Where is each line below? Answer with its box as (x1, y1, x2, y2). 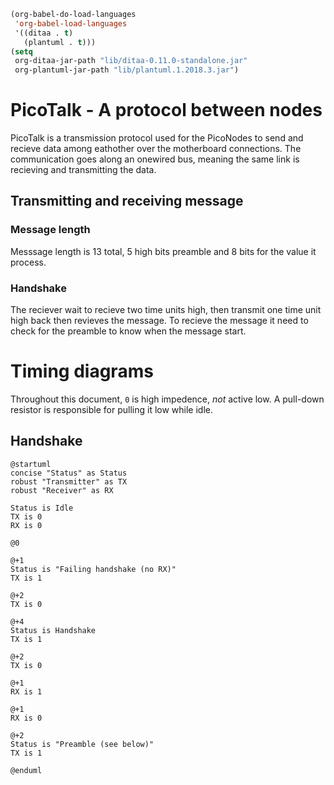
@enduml (10, 765, 43, 775)
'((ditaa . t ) (14, 28, 74, 38)
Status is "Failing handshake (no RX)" (10, 564, 177, 574)
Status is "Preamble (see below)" (10, 739, 155, 749)
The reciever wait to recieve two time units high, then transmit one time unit (10, 304, 322, 316)
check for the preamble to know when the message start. (10, 325, 247, 337)
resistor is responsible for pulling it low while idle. (10, 403, 213, 415)
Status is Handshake (10, 625, 97, 635)
